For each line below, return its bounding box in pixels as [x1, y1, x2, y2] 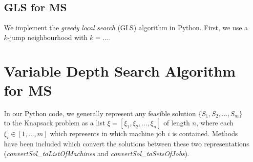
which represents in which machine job [50, 128, 166, 139]
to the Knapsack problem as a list [4, 118, 105, 128]
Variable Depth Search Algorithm [4, 61, 236, 81]
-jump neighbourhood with [7, 32, 88, 42]
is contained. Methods [172, 128, 238, 139]
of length [163, 118, 190, 128]
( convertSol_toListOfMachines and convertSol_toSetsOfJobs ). [4, 148, 190, 158]
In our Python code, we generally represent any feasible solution [4, 108, 196, 118]
